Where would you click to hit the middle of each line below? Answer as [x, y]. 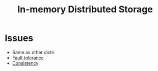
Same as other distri [33, 52]
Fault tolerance [28, 58]
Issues [19, 38]
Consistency [25, 63]
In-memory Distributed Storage [85, 9]
